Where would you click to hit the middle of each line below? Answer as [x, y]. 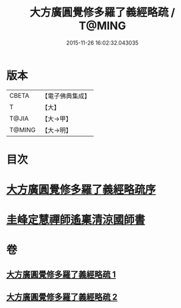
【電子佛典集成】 [66, 96]
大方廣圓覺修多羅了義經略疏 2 [62, 297]
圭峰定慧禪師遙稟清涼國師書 [76, 220]
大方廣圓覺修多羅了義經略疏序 [81, 190]
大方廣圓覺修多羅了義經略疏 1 [61, 274]
